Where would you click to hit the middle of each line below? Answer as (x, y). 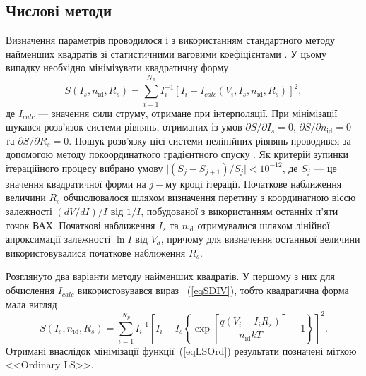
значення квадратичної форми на (76, 183)
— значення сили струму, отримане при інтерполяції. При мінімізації (188, 113)
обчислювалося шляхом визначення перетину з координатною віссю (210, 197)
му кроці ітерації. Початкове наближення (254, 183)
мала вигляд (31, 304)
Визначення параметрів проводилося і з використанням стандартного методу (171, 40)
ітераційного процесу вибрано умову (84, 168)
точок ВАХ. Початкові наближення (81, 225)
